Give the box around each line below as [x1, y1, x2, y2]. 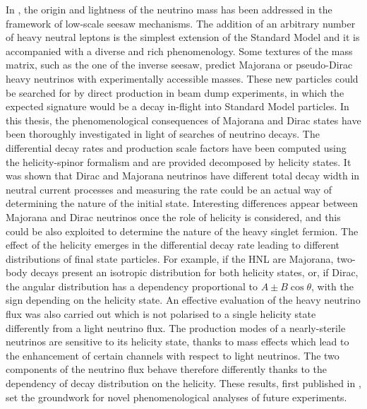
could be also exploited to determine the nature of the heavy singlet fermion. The [6, 223, 359, 238]
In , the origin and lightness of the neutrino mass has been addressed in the [6, 2, 332, 16]
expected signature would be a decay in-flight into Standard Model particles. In [6, 99, 349, 114]
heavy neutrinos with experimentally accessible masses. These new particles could [6, 71, 359, 85]
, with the [311, 278, 354, 293]
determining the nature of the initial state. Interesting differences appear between [6, 196, 358, 211]
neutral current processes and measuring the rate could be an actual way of [6, 182, 332, 196]
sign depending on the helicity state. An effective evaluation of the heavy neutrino [6, 292, 361, 307]
